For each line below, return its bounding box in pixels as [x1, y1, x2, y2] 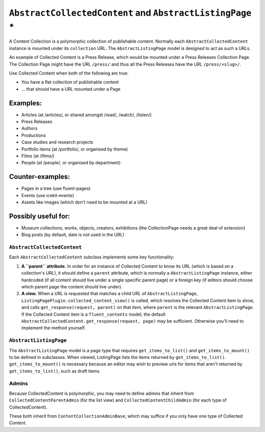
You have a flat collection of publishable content [21, 79, 119, 85]
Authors [21, 126, 38, 131]
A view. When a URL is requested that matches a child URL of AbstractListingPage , [21, 291, 198, 297]
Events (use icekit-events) [21, 192, 75, 198]
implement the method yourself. [21, 325, 86, 331]
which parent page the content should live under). [21, 284, 123, 290]
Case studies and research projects [21, 139, 93, 145]
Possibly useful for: [9, 212, 71, 220]
